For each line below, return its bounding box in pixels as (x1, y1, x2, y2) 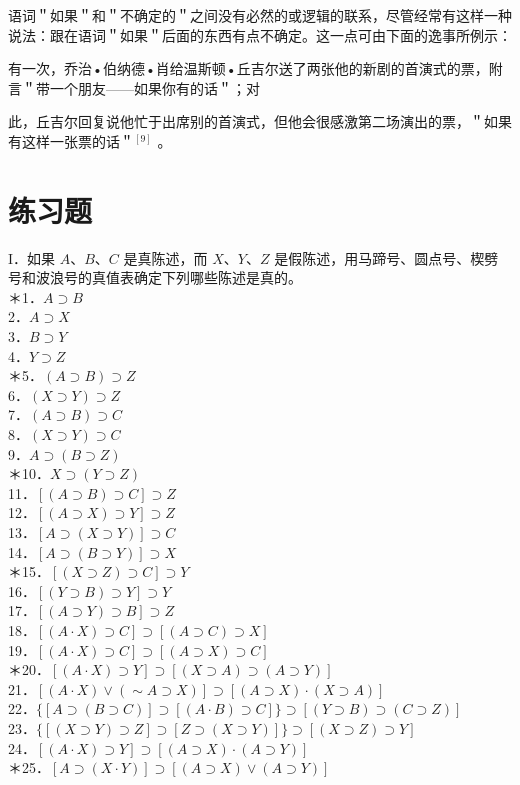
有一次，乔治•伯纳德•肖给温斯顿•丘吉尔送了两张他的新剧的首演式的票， (8, 58, 489, 79)
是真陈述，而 (123, 247, 208, 268)
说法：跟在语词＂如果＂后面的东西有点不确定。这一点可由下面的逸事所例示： (8, 24, 512, 45)
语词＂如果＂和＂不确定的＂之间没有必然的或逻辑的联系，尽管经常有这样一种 (8, 5, 512, 25)
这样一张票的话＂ (21, 130, 134, 151)
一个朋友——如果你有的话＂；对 (49, 77, 260, 98)
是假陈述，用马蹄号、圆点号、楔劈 (274, 247, 499, 268)
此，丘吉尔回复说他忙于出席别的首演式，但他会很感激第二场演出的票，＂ (8, 111, 484, 132)
